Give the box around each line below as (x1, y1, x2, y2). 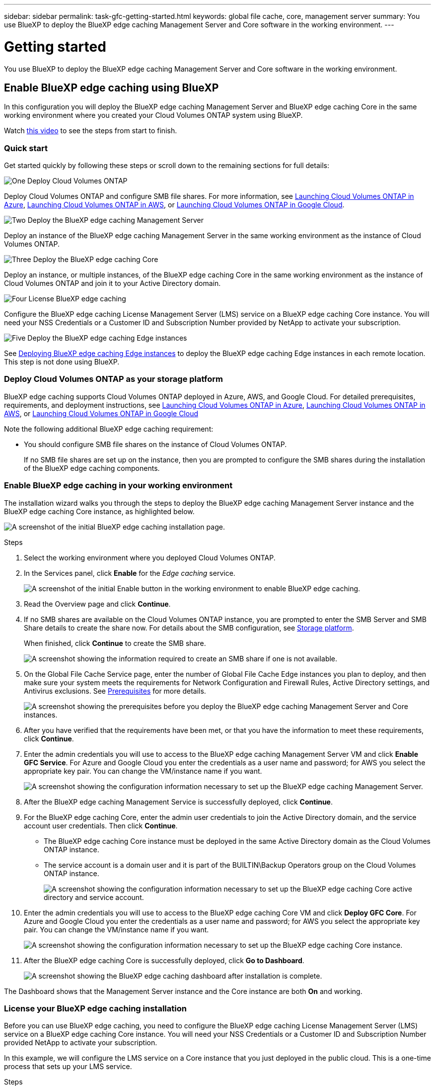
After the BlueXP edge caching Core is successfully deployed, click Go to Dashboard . (24, 956, 304, 965)
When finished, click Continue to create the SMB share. (24, 638, 206, 647)
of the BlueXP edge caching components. (24, 463, 160, 472)
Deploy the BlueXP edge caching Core (33, 255, 158, 264)
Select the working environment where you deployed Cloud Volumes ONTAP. (24, 553, 276, 562)
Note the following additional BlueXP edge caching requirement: (4, 424, 214, 433)
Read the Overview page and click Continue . (24, 599, 171, 608)
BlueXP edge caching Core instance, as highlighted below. (4, 507, 195, 516)
